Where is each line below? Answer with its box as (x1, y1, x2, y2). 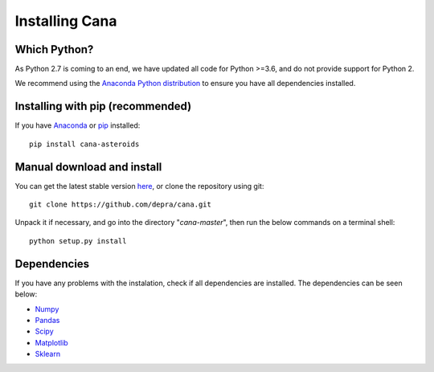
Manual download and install (14, 160, 162, 174)
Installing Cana (14, 12, 117, 30)
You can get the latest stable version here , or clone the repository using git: (14, 181, 264, 190)
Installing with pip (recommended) (14, 100, 192, 113)
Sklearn (35, 350, 60, 359)
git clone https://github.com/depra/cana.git (29, 200, 212, 209)
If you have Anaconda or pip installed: (14, 121, 141, 130)
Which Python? (14, 43, 94, 56)
